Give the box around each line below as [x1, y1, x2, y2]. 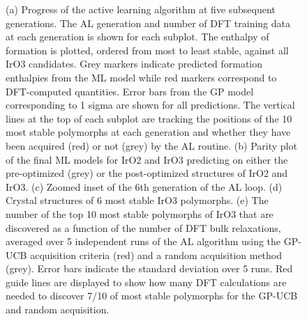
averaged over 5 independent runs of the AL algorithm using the [6, 234, 281, 249]
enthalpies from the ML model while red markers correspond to [6, 70, 277, 84]
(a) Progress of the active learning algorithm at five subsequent [6, 2, 276, 16]
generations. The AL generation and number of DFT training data [6, 15, 291, 30]
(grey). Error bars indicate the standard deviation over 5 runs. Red [6, 261, 293, 276]
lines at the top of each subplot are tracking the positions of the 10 [6, 111, 292, 125]
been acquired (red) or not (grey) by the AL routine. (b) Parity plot [6, 138, 297, 152]
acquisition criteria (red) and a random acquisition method [30, 247, 283, 262]
